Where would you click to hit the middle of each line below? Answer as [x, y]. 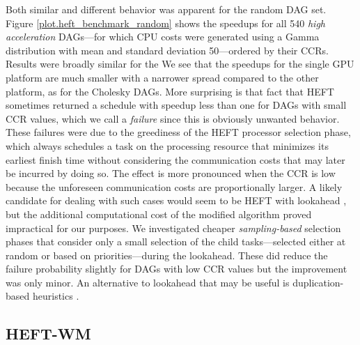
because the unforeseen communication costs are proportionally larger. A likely [174, 186]
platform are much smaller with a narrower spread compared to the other [162, 77]
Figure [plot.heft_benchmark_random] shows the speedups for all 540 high [165, 23]
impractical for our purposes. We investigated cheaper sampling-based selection [173, 228]
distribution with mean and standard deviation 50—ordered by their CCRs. [167, 50]
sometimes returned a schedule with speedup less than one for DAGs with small [176, 105]
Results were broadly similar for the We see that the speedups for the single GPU [180, 64]
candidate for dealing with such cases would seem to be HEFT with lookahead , [176, 200]
